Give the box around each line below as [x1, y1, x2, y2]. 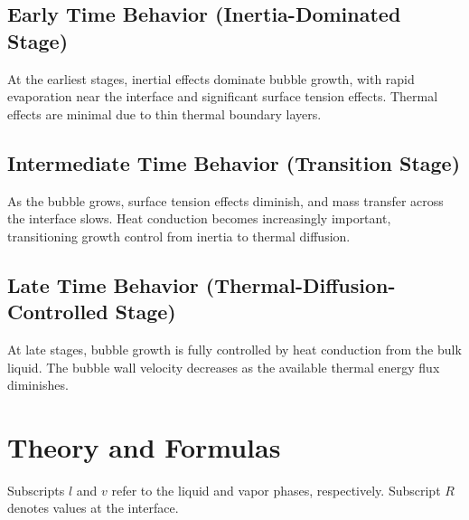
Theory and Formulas [7, 428, 281, 465]
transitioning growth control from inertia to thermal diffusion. [7, 226, 351, 245]
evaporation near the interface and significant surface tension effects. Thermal [7, 87, 438, 106]
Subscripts [7, 480, 65, 499]
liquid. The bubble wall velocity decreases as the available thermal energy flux [7, 357, 440, 376]
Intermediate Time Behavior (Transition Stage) [7, 148, 461, 176]
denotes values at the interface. [7, 498, 179, 517]
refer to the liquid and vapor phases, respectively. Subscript [111, 480, 441, 499]
